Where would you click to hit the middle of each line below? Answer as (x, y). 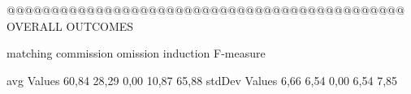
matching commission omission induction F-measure (136, 53)
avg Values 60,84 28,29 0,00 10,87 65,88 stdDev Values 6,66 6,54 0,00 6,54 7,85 (202, 80)
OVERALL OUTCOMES (70, 26)
